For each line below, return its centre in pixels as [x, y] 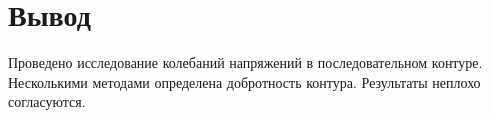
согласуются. [47, 101]
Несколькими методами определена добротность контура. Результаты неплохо [244, 81]
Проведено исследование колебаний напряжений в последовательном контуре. [245, 62]
